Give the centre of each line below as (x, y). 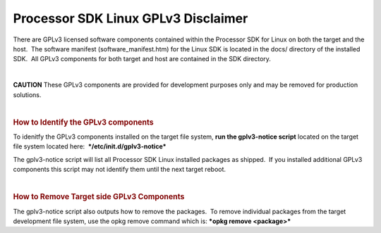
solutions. (27, 94)
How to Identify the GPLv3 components (84, 122)
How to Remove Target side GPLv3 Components (99, 197)
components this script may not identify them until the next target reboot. (119, 170)
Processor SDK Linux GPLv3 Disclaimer (131, 18)
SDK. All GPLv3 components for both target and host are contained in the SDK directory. (142, 59)
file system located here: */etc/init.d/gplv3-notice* (90, 146)
